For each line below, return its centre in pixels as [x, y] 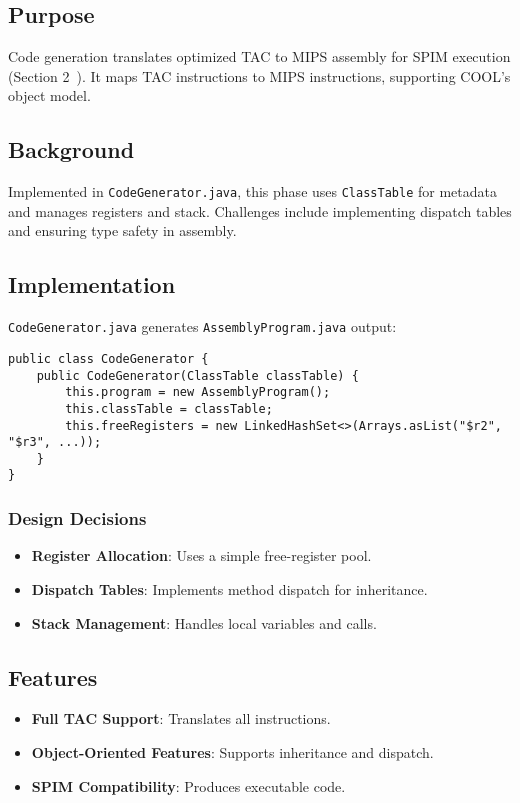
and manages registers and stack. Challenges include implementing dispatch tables [260, 210]
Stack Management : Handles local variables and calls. [204, 622]
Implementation [92, 284]
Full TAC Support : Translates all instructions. [181, 718]
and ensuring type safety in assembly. [122, 230]
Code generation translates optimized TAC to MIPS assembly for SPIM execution [259, 56]
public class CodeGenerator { [108, 358]
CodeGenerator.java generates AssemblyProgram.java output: [202, 326]
